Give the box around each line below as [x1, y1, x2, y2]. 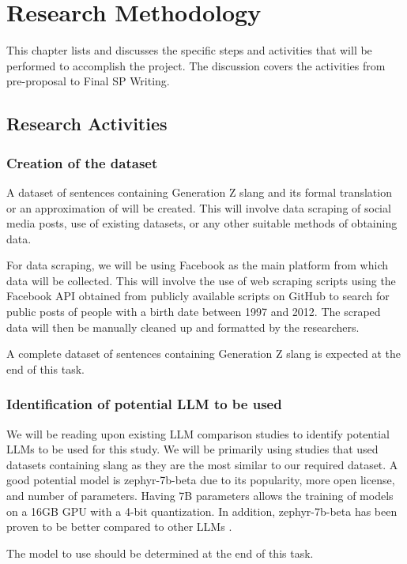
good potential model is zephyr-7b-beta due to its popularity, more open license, [6, 472, 395, 488]
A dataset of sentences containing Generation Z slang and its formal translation [6, 183, 392, 200]
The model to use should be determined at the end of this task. [6, 544, 314, 561]
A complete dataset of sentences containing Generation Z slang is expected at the [6, 345, 401, 362]
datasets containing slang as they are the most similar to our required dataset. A [6, 456, 398, 472]
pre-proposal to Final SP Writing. [6, 73, 170, 89]
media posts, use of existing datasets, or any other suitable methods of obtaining [6, 215, 398, 231]
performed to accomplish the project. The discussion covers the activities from [6, 57, 386, 73]
